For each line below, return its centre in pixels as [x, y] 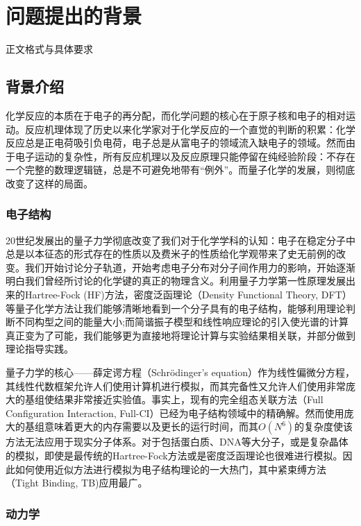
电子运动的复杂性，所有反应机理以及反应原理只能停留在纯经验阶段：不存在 [185, 156]
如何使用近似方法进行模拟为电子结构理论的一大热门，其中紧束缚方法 [170, 469]
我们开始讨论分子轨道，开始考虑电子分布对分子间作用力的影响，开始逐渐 [190, 267]
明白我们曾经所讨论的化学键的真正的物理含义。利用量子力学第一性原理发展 [176, 281]
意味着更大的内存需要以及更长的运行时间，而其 [151, 426]
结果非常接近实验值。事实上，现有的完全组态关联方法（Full [188, 399]
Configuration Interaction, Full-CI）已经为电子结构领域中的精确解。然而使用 [175, 413]
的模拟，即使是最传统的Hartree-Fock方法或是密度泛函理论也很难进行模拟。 [174, 456]
